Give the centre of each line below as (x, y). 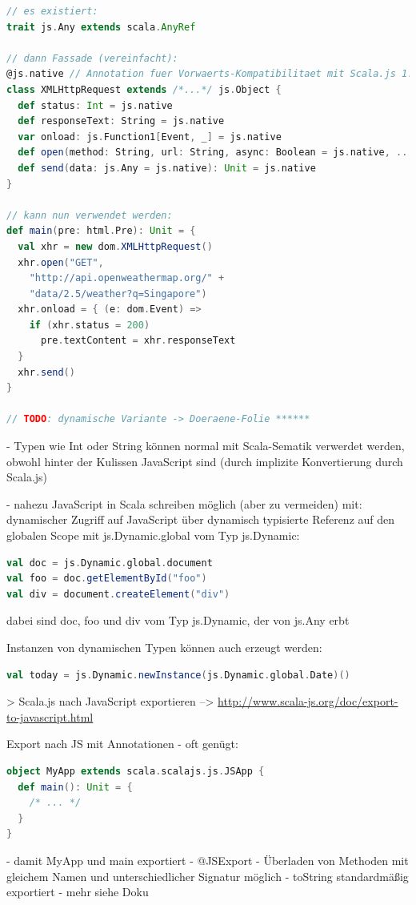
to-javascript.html (50, 716)
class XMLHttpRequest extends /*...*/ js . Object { (144, 89)
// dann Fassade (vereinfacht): (92, 58)
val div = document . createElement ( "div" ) (118, 594)
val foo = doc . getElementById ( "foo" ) (107, 579)
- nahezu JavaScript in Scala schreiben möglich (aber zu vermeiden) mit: (184, 503)
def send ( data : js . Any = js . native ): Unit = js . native (167, 168)
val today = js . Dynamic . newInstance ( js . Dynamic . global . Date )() (178, 675)
